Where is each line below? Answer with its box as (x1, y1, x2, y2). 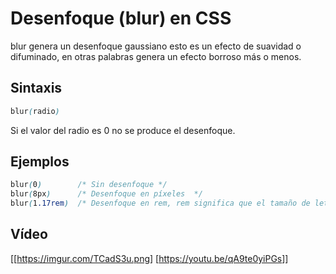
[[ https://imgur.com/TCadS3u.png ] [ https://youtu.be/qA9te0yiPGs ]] (10, 252, 289, 264)
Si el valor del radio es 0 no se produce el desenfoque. (10, 124, 236, 136)
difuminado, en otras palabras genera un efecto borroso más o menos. (10, 50, 302, 62)
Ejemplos (10, 153, 70, 171)
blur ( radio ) (10, 106, 60, 116)
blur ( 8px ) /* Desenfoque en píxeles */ (10, 189, 203, 199)
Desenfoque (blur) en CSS (10, 7, 232, 30)
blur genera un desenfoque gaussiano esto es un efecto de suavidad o (10, 40, 302, 52)
